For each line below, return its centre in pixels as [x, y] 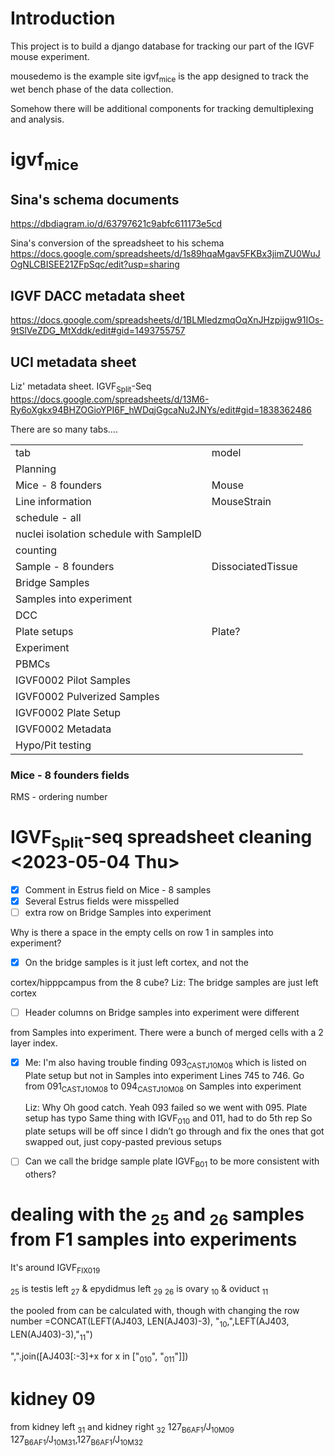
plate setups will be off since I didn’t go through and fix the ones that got [174, 1131]
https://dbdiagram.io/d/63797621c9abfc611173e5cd [116, 224]
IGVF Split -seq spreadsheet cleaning [161, 839]
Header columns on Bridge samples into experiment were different [162, 1012]
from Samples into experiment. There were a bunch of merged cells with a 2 [167, 1032]
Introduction [63, 18]
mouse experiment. [50, 56]
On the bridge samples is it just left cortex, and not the [136, 962]
